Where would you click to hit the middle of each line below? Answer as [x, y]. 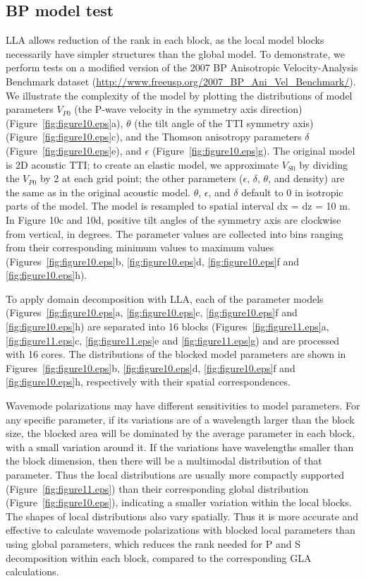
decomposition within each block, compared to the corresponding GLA [159, 557]
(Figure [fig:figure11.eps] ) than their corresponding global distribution [157, 488]
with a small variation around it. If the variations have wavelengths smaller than [180, 447]
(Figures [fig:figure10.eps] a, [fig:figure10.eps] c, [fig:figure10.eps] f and [152, 312]
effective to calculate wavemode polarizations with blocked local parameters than [181, 530]
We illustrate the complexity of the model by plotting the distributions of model [179, 95]
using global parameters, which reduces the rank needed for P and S [153, 543]
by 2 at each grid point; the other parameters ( [141, 178]
